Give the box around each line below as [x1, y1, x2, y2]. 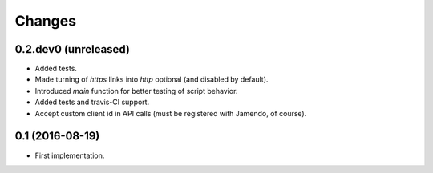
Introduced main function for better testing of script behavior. [34, 86, 238, 95]
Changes [14, 12, 76, 30]
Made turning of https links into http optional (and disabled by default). [34, 74, 269, 84]
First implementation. [34, 151, 105, 160]
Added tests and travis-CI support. [34, 97, 150, 107]
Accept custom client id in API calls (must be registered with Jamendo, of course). [34, 108, 307, 118]
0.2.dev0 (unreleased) [14, 42, 130, 56]
